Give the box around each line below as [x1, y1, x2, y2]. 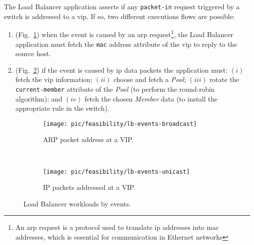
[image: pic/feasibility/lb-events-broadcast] [43, 120, 197, 127]
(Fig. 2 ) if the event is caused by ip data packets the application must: [15, 64, 228, 75]
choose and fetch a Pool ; [113, 74, 186, 84]
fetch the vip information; [15, 74, 92, 84]
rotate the [209, 74, 239, 84]
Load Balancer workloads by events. [23, 198, 131, 208]
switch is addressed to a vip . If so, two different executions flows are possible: [4, 11, 235, 21]
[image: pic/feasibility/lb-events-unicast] [43, 168, 190, 175]
